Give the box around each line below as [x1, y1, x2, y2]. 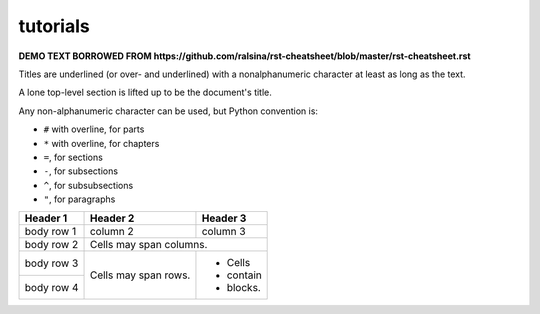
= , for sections [43, 151, 104, 163]
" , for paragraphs [43, 193, 116, 205]
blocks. [226, 281, 262, 295]
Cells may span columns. [89, 238, 208, 252]
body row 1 [24, 225, 77, 239]
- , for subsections [43, 165, 119, 177]
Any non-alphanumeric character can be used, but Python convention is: [18, 105, 319, 117]
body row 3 [24, 256, 79, 270]
